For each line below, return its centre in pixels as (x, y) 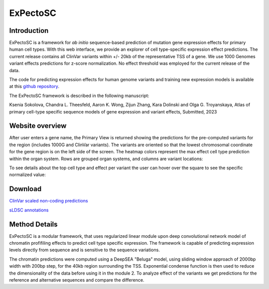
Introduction (29, 31)
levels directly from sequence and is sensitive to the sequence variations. (85, 250)
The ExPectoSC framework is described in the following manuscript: (79, 96)
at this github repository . (34, 87)
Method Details (33, 224)
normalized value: (27, 175)
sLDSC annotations (29, 210)
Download (25, 189)
